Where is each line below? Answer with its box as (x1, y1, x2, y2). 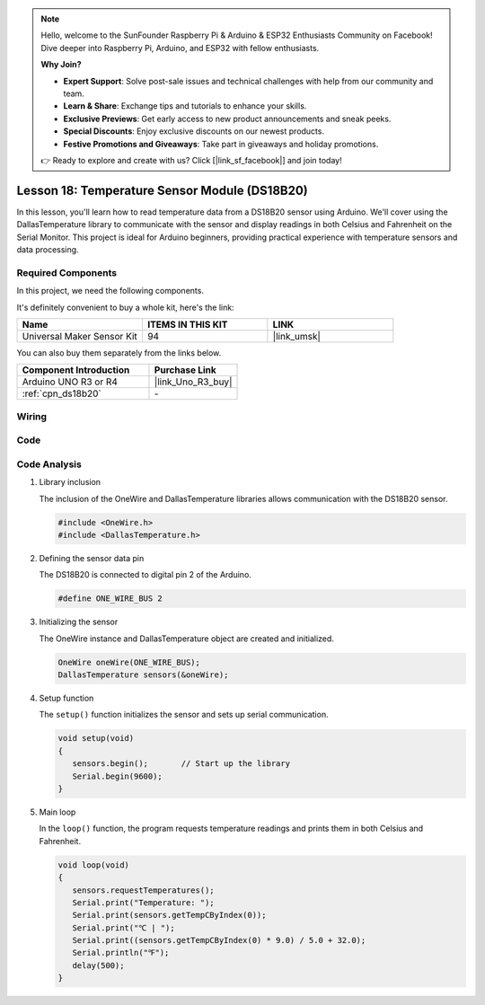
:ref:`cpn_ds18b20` (22, 387, 102, 400)
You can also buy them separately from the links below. (16, 347, 222, 358)
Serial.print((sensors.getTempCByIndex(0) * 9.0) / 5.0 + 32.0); (72, 935, 366, 946)
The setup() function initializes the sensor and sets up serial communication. (39, 710, 329, 720)
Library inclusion (39, 477, 101, 488)
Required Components (16, 266, 117, 278)
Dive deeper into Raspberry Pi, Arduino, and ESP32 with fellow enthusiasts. (40, 42, 320, 53)
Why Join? (40, 59, 82, 70)
